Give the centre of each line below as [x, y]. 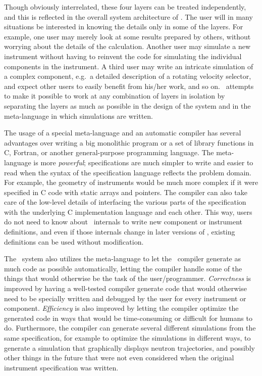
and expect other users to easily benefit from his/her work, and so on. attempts [129, 86]
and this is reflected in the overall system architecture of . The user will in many [128, 16]
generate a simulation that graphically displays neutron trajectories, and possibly [129, 347]
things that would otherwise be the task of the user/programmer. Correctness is [128, 278]
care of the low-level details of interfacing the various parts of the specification [125, 202]
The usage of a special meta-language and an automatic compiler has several [123, 133]
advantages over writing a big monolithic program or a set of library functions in [129, 142]
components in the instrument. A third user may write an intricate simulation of [129, 66]
